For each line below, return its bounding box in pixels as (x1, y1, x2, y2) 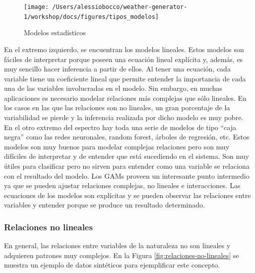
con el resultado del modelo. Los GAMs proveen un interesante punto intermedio (4, 170, 250, 181)
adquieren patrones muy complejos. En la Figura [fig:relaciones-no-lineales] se (4, 250, 239, 260)
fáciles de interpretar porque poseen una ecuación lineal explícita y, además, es (4, 54, 243, 64)
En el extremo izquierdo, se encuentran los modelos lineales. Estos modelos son (4, 44, 244, 54)
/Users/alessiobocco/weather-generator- (52, 3, 188, 10)
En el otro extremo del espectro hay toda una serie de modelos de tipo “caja (4, 122, 236, 132)
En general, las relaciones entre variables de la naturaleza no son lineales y (4, 240, 231, 251)
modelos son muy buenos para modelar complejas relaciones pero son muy (4, 141, 230, 151)
